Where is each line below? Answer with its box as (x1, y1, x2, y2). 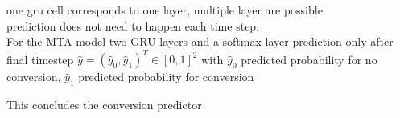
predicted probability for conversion (78, 68, 254, 85)
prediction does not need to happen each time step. (6, 17, 260, 34)
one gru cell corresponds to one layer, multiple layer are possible (6, 2, 323, 18)
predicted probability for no (241, 51, 377, 67)
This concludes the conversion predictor (6, 96, 202, 113)
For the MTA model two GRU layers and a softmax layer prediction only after (6, 33, 394, 50)
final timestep (6, 51, 74, 67)
